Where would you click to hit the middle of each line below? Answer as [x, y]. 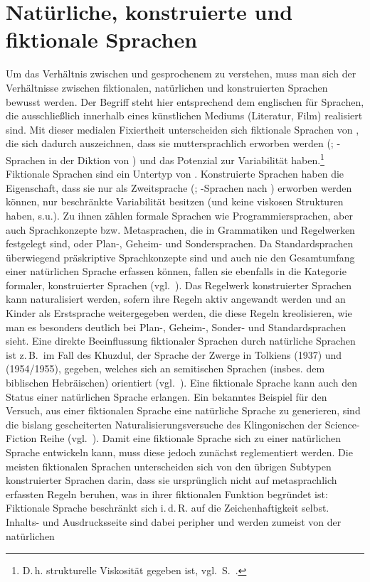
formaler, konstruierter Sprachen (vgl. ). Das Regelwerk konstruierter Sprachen [179, 285]
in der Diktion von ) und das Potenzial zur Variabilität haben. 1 [186, 158]
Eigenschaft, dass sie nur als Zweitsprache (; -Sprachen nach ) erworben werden [179, 187]
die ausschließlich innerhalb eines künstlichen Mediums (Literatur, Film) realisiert [184, 115]
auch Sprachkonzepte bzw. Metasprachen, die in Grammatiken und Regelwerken [180, 229]
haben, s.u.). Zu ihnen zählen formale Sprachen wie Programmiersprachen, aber [179, 215]
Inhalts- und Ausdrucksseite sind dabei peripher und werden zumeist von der [174, 521]
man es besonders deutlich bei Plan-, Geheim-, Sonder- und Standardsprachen [176, 327]
